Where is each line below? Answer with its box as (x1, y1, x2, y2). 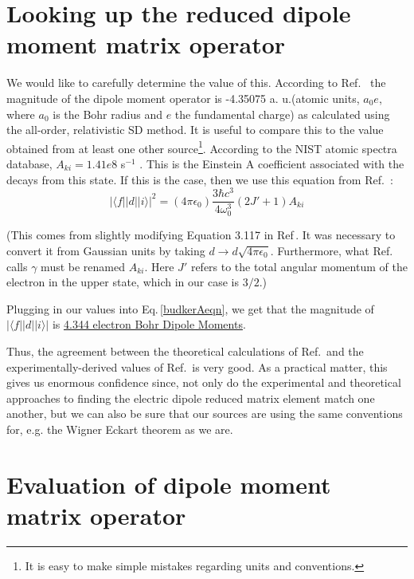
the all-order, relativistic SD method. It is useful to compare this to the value (6, 121, 384, 138)
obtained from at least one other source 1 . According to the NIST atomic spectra (6, 137, 397, 156)
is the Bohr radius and (53, 105, 162, 122)
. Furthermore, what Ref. (270, 242, 393, 258)
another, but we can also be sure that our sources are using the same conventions (6, 405, 403, 422)
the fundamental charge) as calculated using (174, 105, 390, 122)
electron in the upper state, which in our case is (6, 274, 239, 290)
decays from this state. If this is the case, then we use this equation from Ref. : (6, 171, 393, 187)
